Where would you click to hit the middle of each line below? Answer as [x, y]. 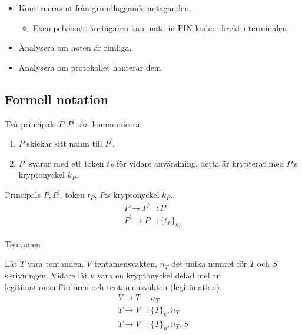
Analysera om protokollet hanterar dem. [91, 67]
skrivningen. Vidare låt [46, 275]
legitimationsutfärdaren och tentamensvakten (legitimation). [113, 286]
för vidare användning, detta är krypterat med [200, 163]
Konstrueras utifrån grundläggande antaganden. [105, 8]
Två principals [30, 123]
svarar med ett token [67, 163]
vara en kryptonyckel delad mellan [159, 275]
